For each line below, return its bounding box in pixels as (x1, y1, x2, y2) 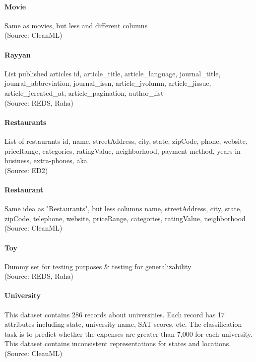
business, (4, 155, 31, 166)
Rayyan (4, 49, 31, 60)
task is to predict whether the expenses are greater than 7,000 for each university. (4, 328, 253, 339)
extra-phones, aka (33, 155, 87, 166)
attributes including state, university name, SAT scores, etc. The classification (4, 319, 242, 329)
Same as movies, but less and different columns (4, 20, 148, 30)
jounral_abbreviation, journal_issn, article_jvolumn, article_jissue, (4, 78, 211, 88)
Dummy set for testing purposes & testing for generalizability (4, 261, 192, 271)
